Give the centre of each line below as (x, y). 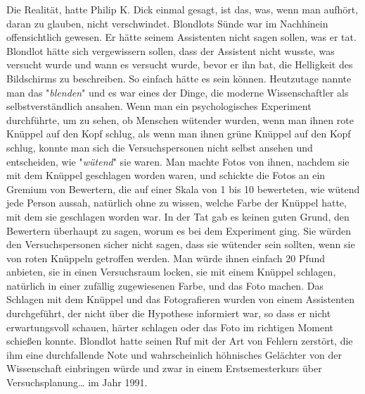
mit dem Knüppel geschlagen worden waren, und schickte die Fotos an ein (166, 175)
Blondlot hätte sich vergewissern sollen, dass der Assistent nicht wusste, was (171, 50)
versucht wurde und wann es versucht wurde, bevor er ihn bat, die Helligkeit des (180, 64)
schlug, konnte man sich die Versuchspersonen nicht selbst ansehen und (160, 147)
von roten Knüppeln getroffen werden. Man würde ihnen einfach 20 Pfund (166, 258)
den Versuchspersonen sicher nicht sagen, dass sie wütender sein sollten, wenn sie (181, 244)
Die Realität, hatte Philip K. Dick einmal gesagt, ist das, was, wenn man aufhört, (182, 9)
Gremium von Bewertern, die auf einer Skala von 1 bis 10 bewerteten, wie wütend (183, 189)
